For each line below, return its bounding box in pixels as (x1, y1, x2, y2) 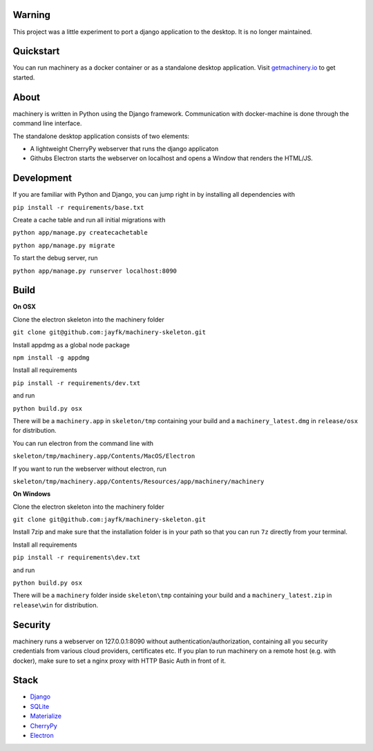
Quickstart (12, 46, 60, 57)
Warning (12, 9, 51, 21)
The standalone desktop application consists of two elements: (12, 132, 190, 140)
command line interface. (12, 119, 82, 128)
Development (12, 173, 73, 184)
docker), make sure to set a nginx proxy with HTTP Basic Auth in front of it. (12, 656, 227, 665)
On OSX (12, 302, 36, 311)
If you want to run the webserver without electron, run (12, 465, 167, 473)
